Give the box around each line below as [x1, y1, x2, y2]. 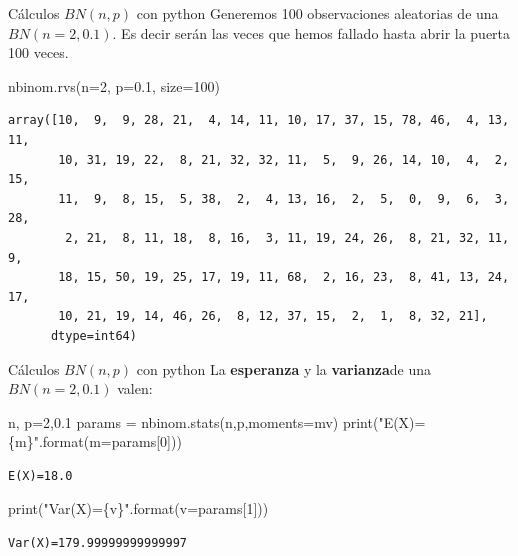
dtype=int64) [50, 328, 137, 343]
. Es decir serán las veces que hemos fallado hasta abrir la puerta [112, 22, 511, 43]
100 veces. [8, 42, 69, 63]
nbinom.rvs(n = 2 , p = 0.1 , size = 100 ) [8, 75, 220, 96]
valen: [117, 378, 153, 399]
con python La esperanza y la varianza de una [136, 358, 432, 379]
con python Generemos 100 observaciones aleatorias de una [136, 3, 499, 23]
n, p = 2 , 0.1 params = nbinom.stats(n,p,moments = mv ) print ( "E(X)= [8, 411, 426, 432]
